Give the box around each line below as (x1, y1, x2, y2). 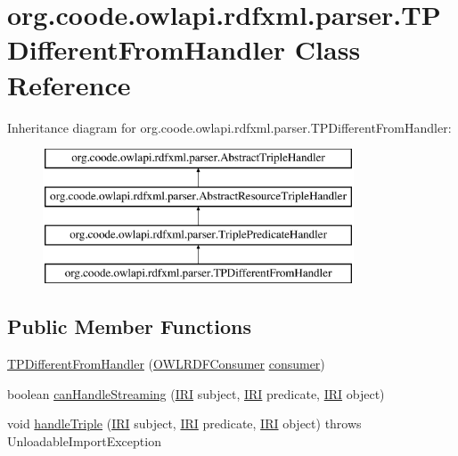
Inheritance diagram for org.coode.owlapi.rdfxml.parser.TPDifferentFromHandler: (7, 118, 452, 136)
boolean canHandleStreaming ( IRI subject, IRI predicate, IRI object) (7, 384, 385, 403)
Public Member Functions (7, 313, 251, 340)
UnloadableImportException (7, 431, 161, 450)
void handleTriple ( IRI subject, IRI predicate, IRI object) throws (7, 414, 362, 433)
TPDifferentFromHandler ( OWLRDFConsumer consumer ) (7, 354, 325, 373)
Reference (7, 66, 131, 102)
